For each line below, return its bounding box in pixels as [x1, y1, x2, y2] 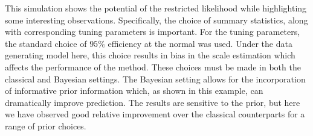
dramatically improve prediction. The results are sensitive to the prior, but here [5, 96, 300, 108]
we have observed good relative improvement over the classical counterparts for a [5, 108, 305, 120]
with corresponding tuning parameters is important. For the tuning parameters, [5, 25, 300, 38]
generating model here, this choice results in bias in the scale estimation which [5, 49, 295, 61]
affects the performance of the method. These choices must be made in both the [5, 60, 301, 73]
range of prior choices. [5, 119, 86, 132]
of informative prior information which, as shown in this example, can [5, 84, 263, 97]
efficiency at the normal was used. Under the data [108, 37, 292, 49]
